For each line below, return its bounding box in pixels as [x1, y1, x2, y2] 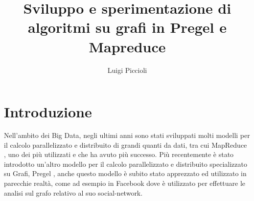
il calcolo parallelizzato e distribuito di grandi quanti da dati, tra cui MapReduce [4, 139, 247, 150]
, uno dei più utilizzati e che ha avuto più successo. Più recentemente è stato [4, 149, 234, 159]
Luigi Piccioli [107, 65, 147, 75]
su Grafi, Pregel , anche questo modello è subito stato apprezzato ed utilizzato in [4, 168, 247, 179]
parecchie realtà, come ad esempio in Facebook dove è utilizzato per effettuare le [4, 178, 246, 188]
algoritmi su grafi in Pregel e [28, 17, 227, 37]
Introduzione [4, 102, 92, 122]
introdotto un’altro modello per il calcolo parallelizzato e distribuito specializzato [4, 158, 247, 169]
